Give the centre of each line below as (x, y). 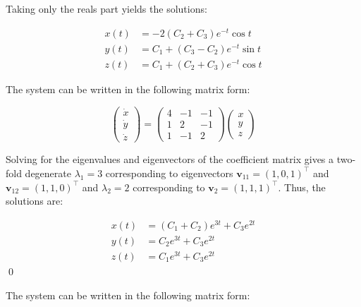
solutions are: (35, 201)
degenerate (48, 173)
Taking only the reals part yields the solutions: (106, 8)
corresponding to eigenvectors (169, 173)
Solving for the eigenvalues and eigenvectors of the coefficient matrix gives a (170, 159)
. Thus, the (302, 187)
